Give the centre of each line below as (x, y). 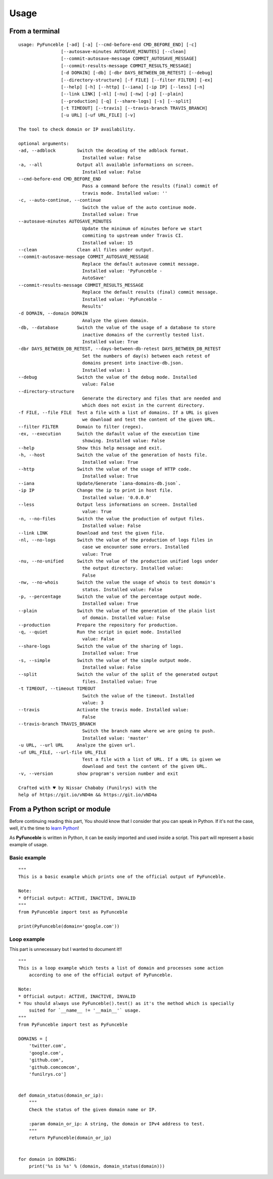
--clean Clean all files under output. (86, 250)
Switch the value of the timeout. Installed (138, 696)
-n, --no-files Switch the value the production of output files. (112, 519)
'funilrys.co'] (48, 1074)
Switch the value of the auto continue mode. (140, 207)
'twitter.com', (48, 1046)
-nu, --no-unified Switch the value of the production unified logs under (118, 561)
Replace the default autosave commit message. (141, 264)
